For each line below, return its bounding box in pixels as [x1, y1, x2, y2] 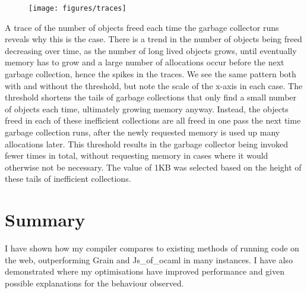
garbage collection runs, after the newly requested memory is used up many [5, 126, 280, 138]
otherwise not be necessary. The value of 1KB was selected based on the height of [5, 160, 302, 173]
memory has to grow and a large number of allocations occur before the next [5, 56, 284, 68]
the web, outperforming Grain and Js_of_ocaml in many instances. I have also [5, 253, 293, 266]
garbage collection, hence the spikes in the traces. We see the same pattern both [5, 68, 296, 80]
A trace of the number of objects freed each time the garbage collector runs [5, 21, 279, 33]
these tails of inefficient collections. [5, 172, 131, 185]
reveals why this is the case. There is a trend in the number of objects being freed [5, 33, 302, 45]
